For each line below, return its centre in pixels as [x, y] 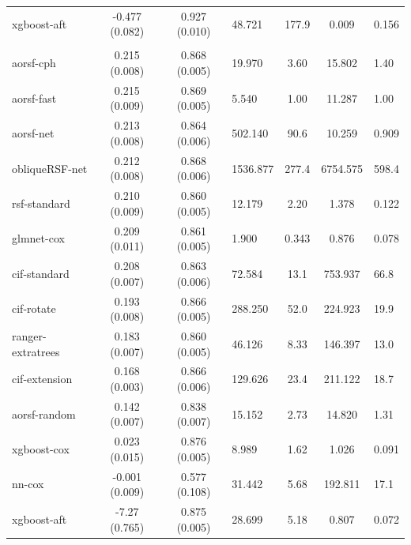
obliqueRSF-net [50, 168]
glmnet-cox [38, 238]
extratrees [36, 351]
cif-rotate [34, 308]
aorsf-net [33, 133]
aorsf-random [44, 413]
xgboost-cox [41, 449]
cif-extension [42, 379]
